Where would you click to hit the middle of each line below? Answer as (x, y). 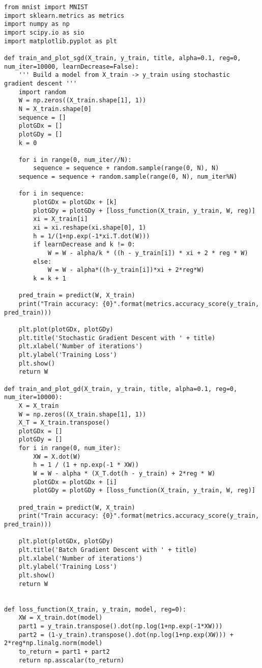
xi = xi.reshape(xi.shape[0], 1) (90, 228)
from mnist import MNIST (46, 7)
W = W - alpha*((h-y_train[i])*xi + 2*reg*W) (126, 270)
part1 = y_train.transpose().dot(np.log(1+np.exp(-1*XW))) (121, 626)
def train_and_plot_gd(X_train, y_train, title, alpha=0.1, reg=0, (121, 389)
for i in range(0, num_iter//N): (75, 160)
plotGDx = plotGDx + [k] (75, 202)
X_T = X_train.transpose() (64, 423)
